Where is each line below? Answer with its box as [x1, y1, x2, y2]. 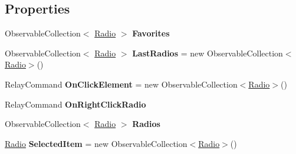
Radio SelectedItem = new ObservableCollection [5, 137, 188, 149]
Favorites [132, 27, 170, 39]
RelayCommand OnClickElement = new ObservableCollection [5, 78, 238, 90]
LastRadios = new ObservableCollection [132, 46, 283, 59]
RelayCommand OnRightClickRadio [5, 98, 146, 110]
